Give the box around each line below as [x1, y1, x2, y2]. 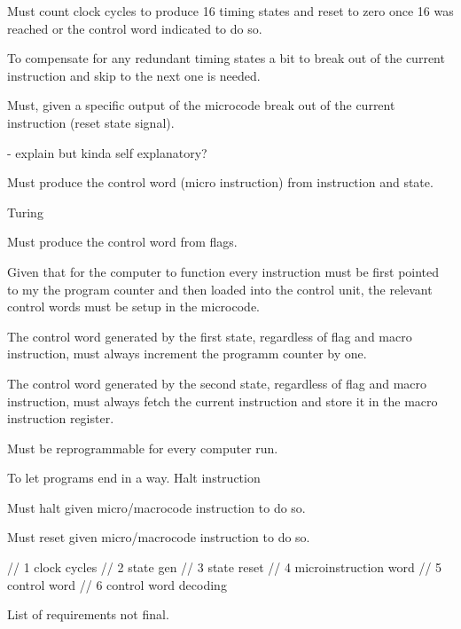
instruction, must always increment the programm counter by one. [7, 344, 367, 363]
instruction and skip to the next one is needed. [7, 66, 261, 84]
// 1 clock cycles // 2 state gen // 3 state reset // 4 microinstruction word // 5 [7, 558, 442, 577]
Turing [7, 202, 43, 221]
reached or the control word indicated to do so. [7, 19, 262, 37]
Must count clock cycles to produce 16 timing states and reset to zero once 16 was [7, 2, 454, 20]
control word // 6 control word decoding [7, 575, 227, 594]
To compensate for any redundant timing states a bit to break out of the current [7, 49, 445, 67]
